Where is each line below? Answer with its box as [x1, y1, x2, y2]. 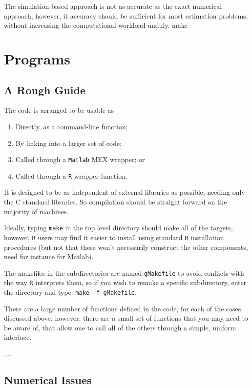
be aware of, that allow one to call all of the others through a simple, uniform [4, 322, 236, 332]
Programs [4, 48, 70, 68]
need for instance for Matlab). [4, 251, 94, 262]
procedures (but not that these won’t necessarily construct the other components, [4, 242, 248, 252]
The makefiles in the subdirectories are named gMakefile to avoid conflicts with [4, 267, 244, 278]
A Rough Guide [4, 82, 86, 97]
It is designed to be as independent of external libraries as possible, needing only [4, 187, 245, 197]
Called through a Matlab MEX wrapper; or [15, 154, 145, 164]
